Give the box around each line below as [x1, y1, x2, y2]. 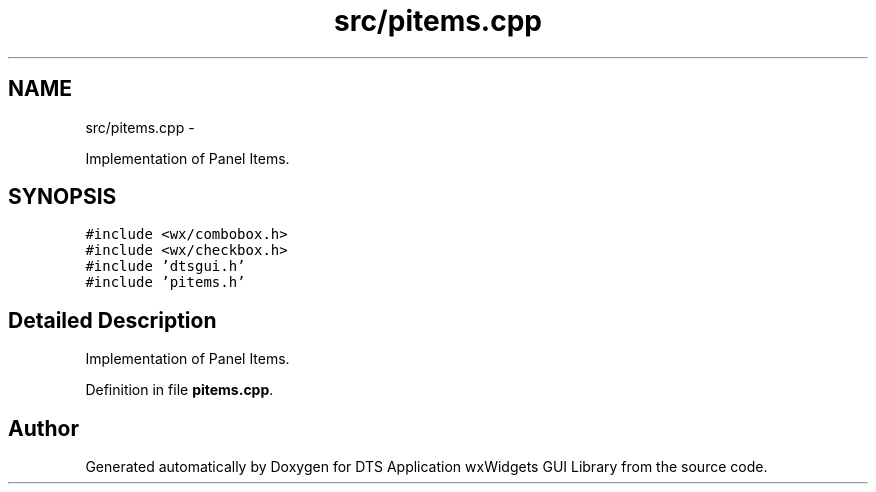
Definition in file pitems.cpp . [85, 381, 274, 399]
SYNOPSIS [8, 184, 117, 210]
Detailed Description [8, 307, 217, 333]
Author [8, 415, 79, 441]
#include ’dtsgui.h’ [85, 258, 246, 275]
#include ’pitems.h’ [85, 274, 246, 291]
